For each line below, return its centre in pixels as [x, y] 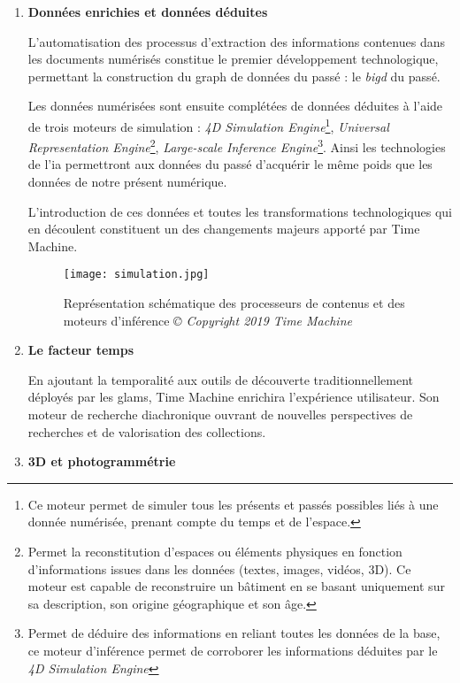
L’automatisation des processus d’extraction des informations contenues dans [236, 41]
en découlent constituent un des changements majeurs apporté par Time [224, 229]
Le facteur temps [81, 350]
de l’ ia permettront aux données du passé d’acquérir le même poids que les [230, 164]
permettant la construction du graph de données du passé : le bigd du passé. [234, 76]
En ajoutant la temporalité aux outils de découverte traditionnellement [220, 379]
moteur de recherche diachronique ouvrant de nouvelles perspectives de [220, 414]
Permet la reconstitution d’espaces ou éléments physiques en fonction [215, 552]
